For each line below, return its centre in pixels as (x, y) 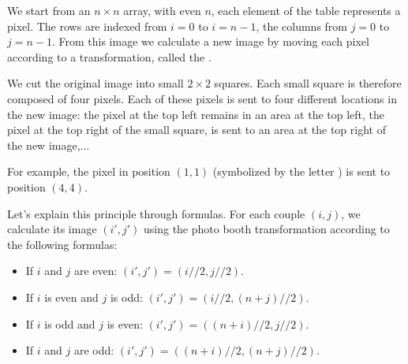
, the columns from (302, 26)
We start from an (49, 10)
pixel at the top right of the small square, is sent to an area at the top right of (197, 130)
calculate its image (52, 229)
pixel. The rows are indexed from (87, 26)
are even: (95, 271)
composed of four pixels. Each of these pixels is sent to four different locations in (202, 98)
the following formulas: (62, 244)
